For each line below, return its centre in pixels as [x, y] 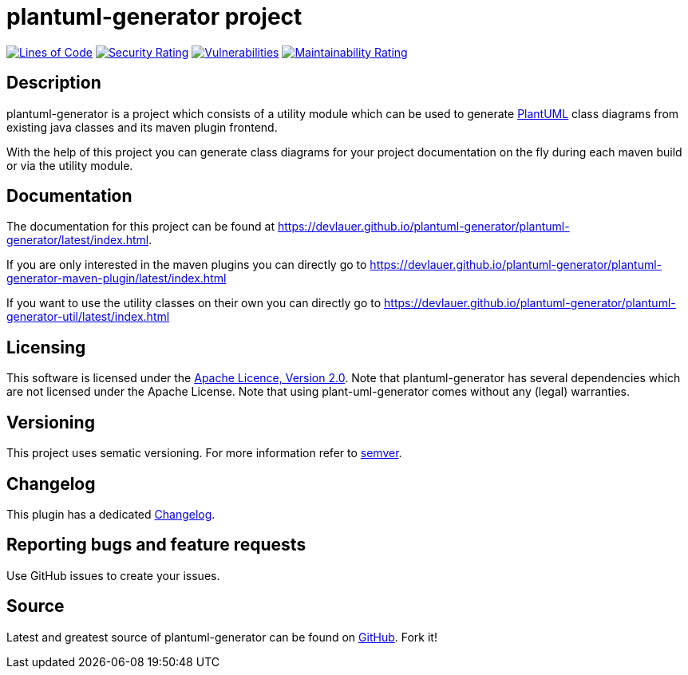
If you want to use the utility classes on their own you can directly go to [194, 303]
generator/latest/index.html [78, 240]
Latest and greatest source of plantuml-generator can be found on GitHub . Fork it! [222, 637]
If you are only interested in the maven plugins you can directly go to [187, 265]
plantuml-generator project [154, 17]
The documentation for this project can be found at [141, 227]
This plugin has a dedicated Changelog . [111, 514]
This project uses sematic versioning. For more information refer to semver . [204, 453]
